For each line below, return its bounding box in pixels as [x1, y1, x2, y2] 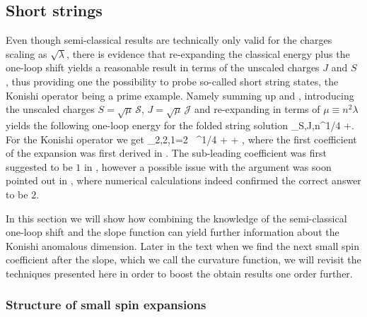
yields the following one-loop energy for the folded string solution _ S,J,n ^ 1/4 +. [6, 117, 354, 132]
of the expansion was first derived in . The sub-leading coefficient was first [6, 145, 327, 160]
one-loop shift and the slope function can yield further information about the [6, 225, 339, 239]
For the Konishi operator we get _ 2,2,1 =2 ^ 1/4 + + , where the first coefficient [6, 131, 357, 146]
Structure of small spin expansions [6, 296, 206, 313]
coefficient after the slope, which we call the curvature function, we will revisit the [6, 252, 361, 267]
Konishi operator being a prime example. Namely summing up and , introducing [6, 88, 354, 102]
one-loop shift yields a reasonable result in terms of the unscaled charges [6, 60, 320, 75]
